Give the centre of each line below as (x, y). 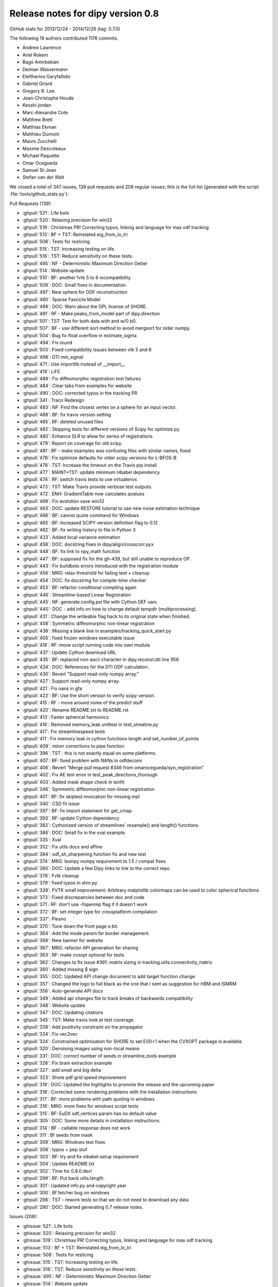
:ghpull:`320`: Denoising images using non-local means (81, 1049)
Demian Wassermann (45, 69)
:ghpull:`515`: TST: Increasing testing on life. (69, 249)
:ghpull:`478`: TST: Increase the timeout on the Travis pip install (90, 465)
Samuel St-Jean (39, 170)
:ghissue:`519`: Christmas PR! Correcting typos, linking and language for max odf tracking (117, 1240)
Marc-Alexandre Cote (45, 112)
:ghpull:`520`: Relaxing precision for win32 (67, 220)
